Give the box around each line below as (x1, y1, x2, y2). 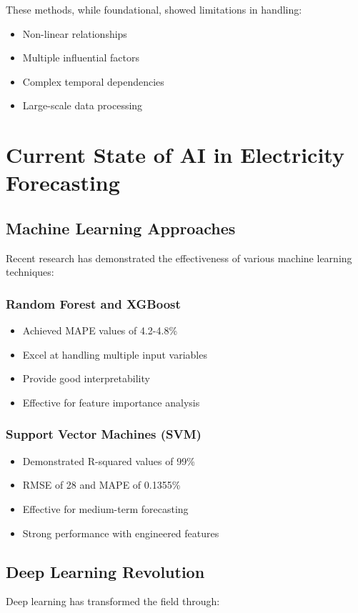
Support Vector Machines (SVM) (6, 425, 202, 443)
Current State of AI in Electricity (6, 140, 344, 169)
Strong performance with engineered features (22, 525, 219, 540)
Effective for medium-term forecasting (22, 501, 189, 516)
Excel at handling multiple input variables (22, 347, 207, 362)
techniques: (6, 264, 54, 279)
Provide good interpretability (22, 371, 150, 386)
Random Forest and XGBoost (6, 294, 181, 312)
